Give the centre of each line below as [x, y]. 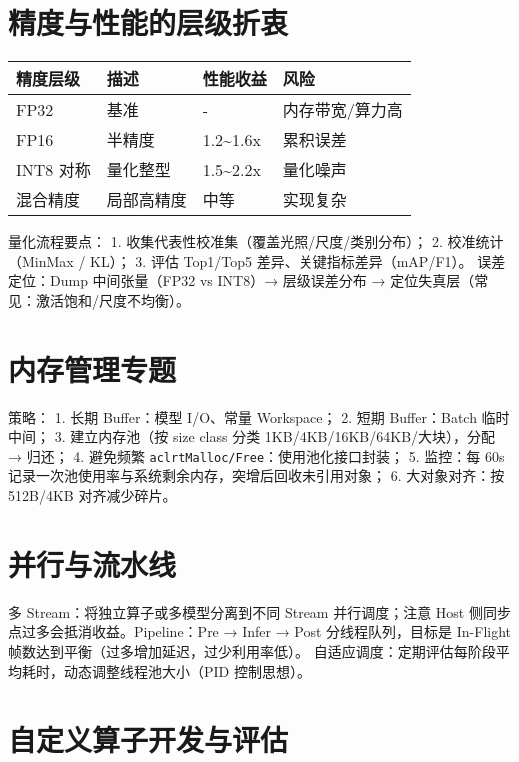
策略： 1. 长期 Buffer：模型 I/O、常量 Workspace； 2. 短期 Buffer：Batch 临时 [259, 416]
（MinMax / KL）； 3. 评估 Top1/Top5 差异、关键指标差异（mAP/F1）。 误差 [257, 260]
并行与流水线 [92, 563]
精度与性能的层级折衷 [148, 22]
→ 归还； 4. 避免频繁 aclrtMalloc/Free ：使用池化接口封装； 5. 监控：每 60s [256, 455]
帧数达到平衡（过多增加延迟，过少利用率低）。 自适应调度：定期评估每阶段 [252, 650]
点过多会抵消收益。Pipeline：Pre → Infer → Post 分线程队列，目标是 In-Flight [260, 631]
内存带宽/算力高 [342, 110]
